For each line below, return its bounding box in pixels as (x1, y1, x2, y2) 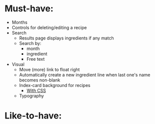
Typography (19, 92, 44, 99)
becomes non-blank (19, 77, 60, 83)
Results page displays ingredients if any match (19, 35, 114, 41)
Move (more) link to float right (19, 66, 80, 72)
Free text (26, 56, 45, 62)
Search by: (19, 40, 41, 46)
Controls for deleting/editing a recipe (11, 24, 87, 30)
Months (11, 19, 28, 25)
